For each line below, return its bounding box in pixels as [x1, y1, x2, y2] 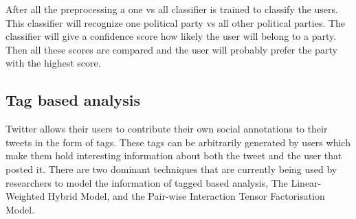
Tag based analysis [5, 89, 140, 111]
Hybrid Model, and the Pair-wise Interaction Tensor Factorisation [47, 189, 325, 203]
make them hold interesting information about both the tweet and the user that [5, 148, 342, 163]
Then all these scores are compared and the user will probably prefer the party [5, 42, 337, 56]
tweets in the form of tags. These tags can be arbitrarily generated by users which [5, 135, 351, 149]
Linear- [291, 175, 322, 189]
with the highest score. [5, 56, 101, 70]
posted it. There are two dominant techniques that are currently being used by [5, 161, 337, 176]
